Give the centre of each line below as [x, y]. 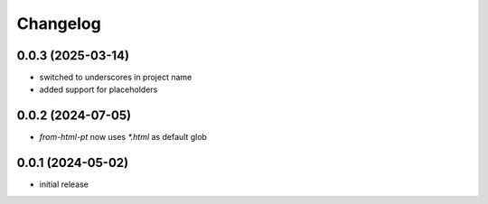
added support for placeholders [99, 89]
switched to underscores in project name [116, 78]
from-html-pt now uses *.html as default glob [123, 137]
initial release [64, 184]
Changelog [59, 23]
